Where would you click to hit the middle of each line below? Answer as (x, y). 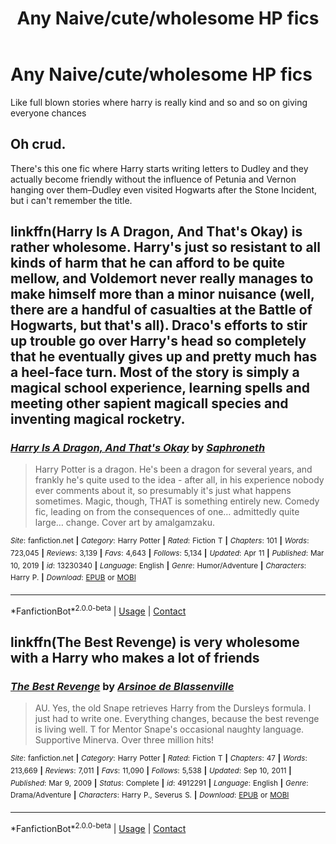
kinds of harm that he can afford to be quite (148, 263)
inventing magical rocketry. (98, 419)
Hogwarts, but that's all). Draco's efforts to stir (159, 325)
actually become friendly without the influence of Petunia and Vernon (153, 179)
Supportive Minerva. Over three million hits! (124, 740)
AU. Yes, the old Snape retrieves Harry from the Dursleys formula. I (173, 708)
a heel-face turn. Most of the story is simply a (155, 372)
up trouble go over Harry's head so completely (158, 341)
